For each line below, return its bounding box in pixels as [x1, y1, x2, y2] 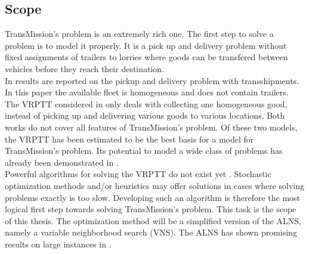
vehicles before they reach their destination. [5, 62, 165, 75]
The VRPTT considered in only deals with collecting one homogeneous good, [5, 97, 288, 110]
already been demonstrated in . [5, 156, 119, 168]
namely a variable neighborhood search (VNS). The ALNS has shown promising [5, 226, 297, 238]
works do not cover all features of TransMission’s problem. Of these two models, [5, 120, 298, 133]
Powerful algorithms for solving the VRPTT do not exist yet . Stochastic [5, 168, 271, 180]
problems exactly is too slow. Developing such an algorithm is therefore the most [5, 191, 301, 203]
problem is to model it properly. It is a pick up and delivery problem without [5, 39, 287, 51]
